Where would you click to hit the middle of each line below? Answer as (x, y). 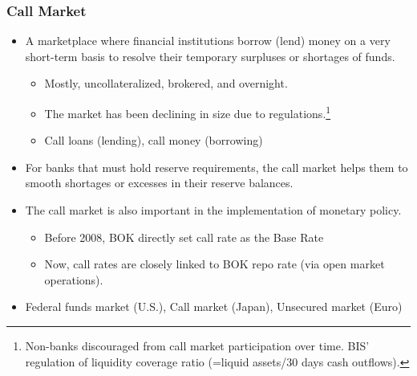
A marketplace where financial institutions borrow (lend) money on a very (208, 41)
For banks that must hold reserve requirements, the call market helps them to (217, 167)
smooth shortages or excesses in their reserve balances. (159, 183)
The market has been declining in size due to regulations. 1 (188, 112)
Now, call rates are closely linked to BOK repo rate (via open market (215, 264)
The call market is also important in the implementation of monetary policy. (213, 210)
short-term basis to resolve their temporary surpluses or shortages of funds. (210, 56)
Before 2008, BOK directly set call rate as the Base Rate (184, 237)
